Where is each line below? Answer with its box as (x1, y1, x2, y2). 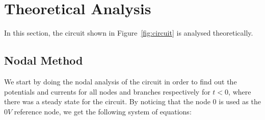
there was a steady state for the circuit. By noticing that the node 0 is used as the (4, 96, 261, 107)
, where (228, 86, 251, 97)
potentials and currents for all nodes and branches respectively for (4, 86, 210, 97)
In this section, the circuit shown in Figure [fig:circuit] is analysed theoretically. (4, 27, 253, 38)
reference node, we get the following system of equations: (14, 106, 192, 116)
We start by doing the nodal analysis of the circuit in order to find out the (4, 76, 237, 86)
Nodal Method (4, 52, 83, 68)
